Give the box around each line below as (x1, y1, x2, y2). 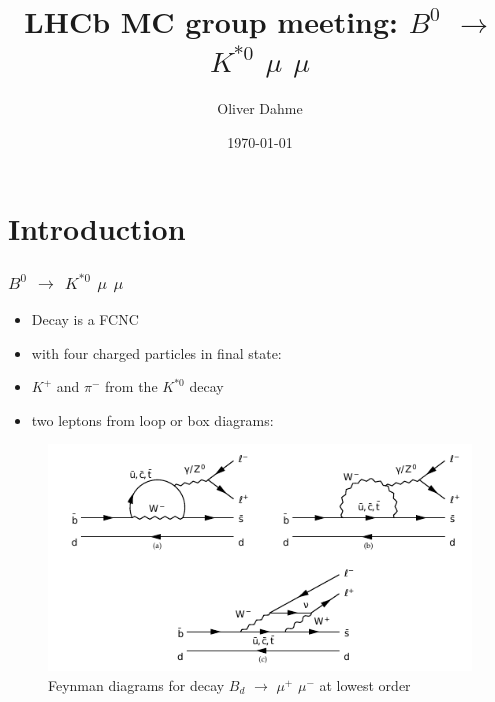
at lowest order (319, 674, 411, 695)
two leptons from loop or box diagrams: (31, 409, 274, 430)
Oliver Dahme (217, 98, 303, 119)
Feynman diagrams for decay (48, 674, 225, 695)
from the (105, 376, 158, 397)
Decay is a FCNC (31, 308, 139, 329)
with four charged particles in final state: (31, 342, 282, 363)
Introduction (8, 207, 186, 248)
